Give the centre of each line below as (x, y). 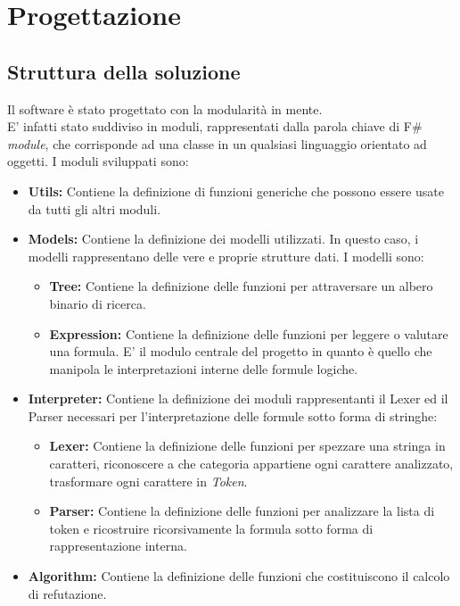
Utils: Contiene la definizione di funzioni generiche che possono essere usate (236, 191)
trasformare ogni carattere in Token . (148, 481)
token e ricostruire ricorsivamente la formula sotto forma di (211, 528)
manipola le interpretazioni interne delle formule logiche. (204, 368)
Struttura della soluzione (124, 71)
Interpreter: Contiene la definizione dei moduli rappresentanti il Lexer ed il (238, 398)
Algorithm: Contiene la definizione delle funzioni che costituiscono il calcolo (239, 576)
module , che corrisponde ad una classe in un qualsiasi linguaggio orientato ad (217, 143)
